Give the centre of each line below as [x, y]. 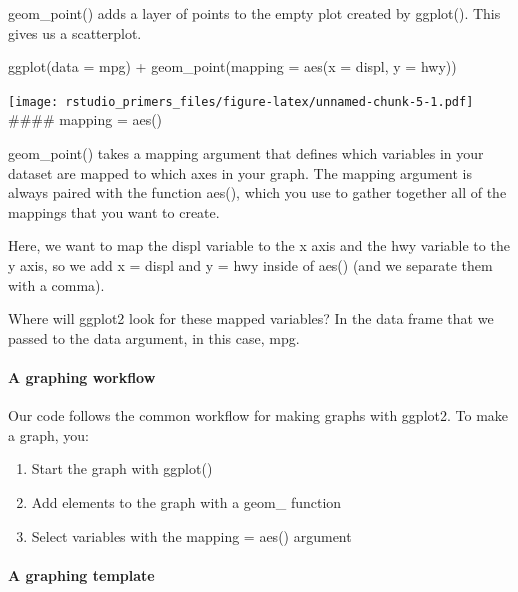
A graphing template [81, 574]
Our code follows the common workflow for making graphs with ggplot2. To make [258, 415]
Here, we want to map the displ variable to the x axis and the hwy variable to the [259, 245]
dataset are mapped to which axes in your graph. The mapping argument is [240, 172]
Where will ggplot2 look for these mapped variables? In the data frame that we [251, 318]
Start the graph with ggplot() [122, 468]
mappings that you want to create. [114, 211]
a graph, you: [48, 434]
